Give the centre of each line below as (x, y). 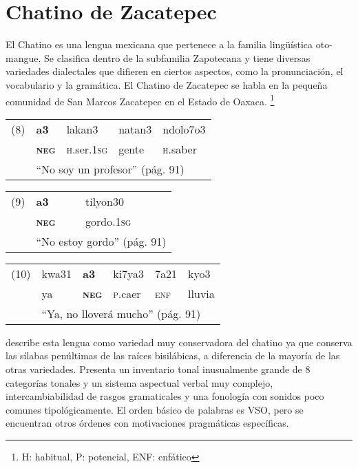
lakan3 (82, 129)
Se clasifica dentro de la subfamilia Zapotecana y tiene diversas (177, 57)
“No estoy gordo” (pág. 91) (101, 241)
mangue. (23, 57)
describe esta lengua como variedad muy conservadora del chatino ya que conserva (179, 342)
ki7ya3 (129, 273)
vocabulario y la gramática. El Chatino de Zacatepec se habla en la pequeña (167, 84)
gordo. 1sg (108, 221)
